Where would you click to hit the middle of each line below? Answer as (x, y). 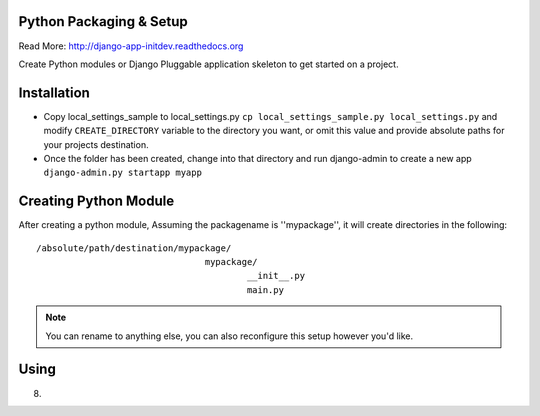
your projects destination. (96, 144)
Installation (54, 92)
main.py (265, 289)
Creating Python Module (96, 201)
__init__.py (275, 276)
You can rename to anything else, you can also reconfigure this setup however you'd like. (229, 336)
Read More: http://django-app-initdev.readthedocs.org (131, 46)
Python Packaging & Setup (103, 21)
